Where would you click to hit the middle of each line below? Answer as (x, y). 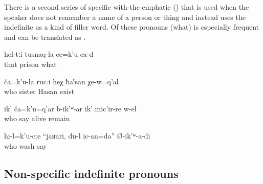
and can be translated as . (45, 37)
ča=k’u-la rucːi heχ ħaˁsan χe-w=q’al (61, 81)
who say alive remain (37, 118)
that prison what (30, 64)
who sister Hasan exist (39, 91)
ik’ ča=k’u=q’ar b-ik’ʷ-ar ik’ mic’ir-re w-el (70, 108)
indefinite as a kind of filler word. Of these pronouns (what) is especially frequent (131, 27)
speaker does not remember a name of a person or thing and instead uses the (125, 17)
